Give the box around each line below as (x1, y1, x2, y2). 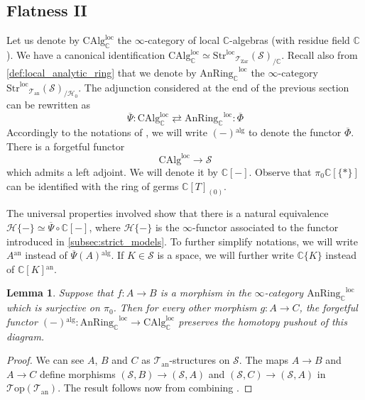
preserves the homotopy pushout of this (178, 313, 347, 328)
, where (89, 220, 121, 235)
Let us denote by (6, 33, 80, 48)
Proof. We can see (6, 352, 85, 367)
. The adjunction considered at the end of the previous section (78, 79, 349, 94)
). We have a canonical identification (6, 48, 165, 62)
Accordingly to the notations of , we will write (6, 125, 207, 140)
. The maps (239, 352, 289, 367)
